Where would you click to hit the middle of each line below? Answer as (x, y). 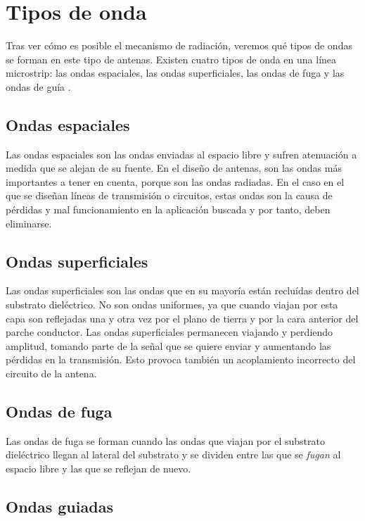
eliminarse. (29, 223)
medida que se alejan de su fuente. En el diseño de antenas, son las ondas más (174, 168)
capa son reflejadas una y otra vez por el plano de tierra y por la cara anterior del (182, 318)
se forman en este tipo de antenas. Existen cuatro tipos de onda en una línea (171, 59)
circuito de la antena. (51, 374)
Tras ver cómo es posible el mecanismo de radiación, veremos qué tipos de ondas (179, 45)
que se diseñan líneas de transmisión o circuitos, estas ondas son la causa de (169, 195)
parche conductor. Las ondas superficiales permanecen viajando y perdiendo (169, 332)
